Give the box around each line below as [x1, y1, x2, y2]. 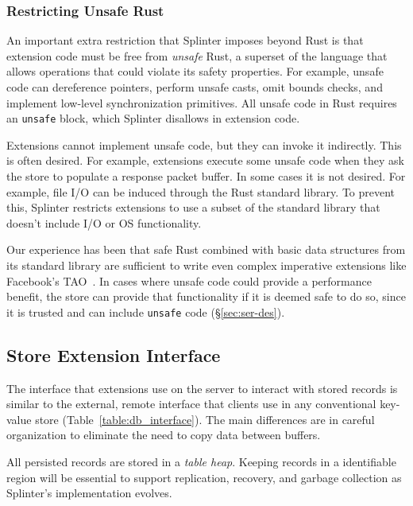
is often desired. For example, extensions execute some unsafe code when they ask [6, 152, 404, 169]
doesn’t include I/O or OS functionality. [6, 214, 202, 231]
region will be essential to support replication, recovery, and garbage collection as [6, 469, 402, 485]
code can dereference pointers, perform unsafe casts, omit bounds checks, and [6, 79, 383, 95]
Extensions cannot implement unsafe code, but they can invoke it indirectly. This [6, 136, 402, 153]
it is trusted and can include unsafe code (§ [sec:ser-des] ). [6, 303, 285, 320]
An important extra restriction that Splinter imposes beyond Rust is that [6, 32, 364, 49]
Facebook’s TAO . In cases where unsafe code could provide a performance [6, 272, 372, 289]
